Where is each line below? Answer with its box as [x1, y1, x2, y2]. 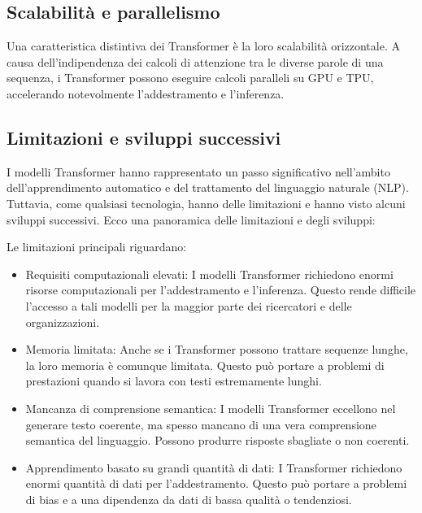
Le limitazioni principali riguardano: [7, 238, 187, 255]
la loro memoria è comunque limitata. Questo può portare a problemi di [25, 356, 385, 373]
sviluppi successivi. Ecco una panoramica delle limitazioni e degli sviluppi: [7, 211, 376, 228]
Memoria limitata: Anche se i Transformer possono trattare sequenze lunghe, [25, 341, 408, 358]
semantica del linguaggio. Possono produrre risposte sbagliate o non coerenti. [25, 432, 410, 449]
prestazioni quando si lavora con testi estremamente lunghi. [25, 372, 322, 389]
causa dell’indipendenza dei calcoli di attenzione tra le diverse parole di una [7, 53, 384, 70]
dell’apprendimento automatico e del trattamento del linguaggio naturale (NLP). [7, 179, 409, 196]
